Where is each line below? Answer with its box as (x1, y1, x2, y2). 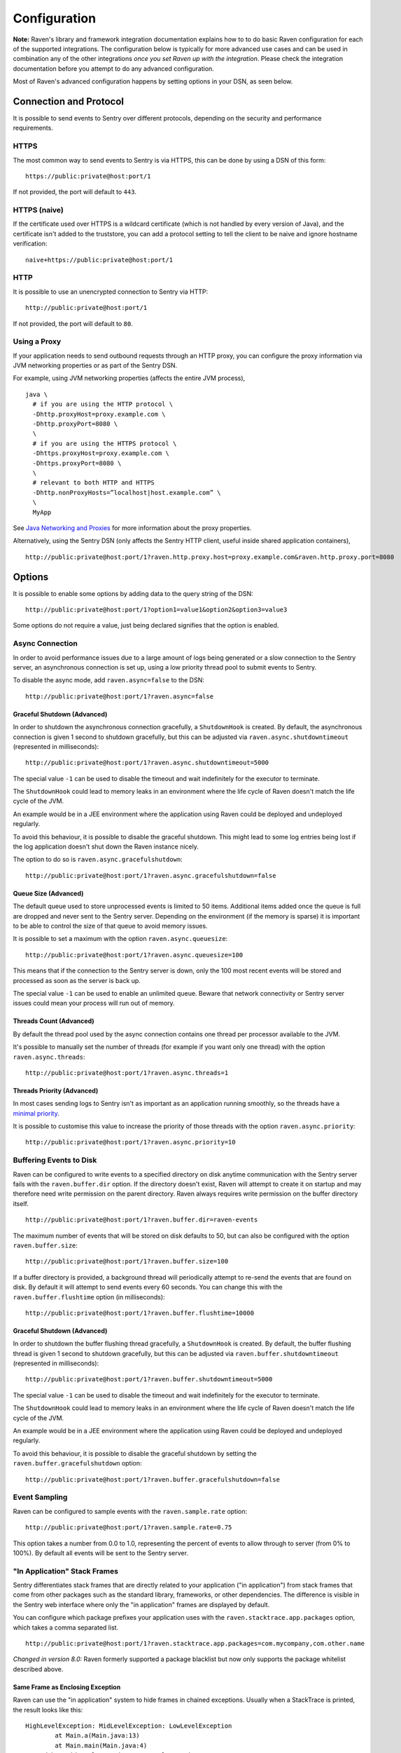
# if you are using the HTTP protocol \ (32, 400, 174, 408)
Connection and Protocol (13, 95, 125, 107)
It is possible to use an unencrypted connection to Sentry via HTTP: (13, 287, 209, 296)
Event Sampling (13, 1492, 68, 1502)
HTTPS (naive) (13, 205, 64, 215)
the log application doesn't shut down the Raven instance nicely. (13, 842, 199, 851)
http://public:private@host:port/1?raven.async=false (25, 692, 213, 700)
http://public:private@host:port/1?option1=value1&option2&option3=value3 (25, 606, 288, 614)
